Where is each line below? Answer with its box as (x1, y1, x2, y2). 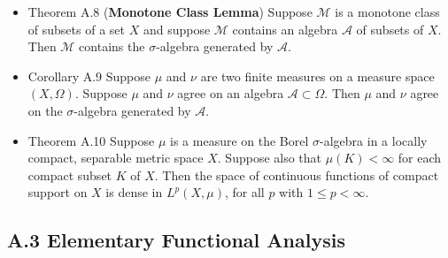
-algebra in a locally (320, 131, 428, 149)
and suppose (143, 19, 211, 38)
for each (398, 148, 442, 167)
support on (27, 183, 88, 201)
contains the (79, 37, 145, 56)
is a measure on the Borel (170, 131, 309, 149)
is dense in (105, 183, 163, 201)
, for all (224, 183, 265, 201)
